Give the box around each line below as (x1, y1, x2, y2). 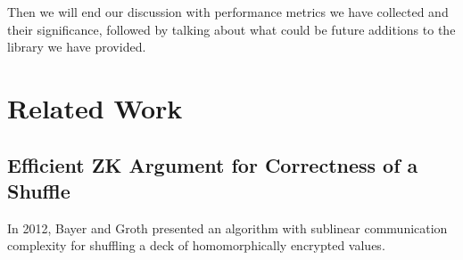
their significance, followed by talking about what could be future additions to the (7, 20, 456, 38)
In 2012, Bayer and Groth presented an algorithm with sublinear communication (7, 218, 448, 237)
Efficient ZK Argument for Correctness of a (7, 150, 418, 178)
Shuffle (7, 176, 70, 204)
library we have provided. (7, 37, 146, 56)
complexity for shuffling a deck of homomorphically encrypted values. (7, 236, 385, 255)
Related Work (7, 89, 183, 126)
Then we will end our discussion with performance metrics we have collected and (7, 3, 449, 20)
